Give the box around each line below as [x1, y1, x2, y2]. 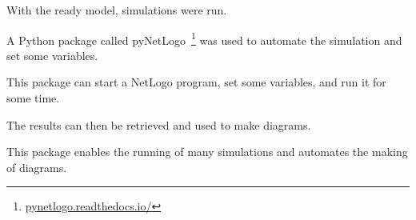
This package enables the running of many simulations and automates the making [6, 143, 408, 160]
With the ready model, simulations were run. [6, 2, 227, 18]
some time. [6, 90, 60, 106]
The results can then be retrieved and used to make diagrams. [6, 116, 311, 133]
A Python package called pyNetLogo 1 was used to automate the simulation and [6, 29, 402, 48]
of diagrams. [6, 158, 67, 175]
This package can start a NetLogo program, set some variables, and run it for [6, 74, 386, 90]
